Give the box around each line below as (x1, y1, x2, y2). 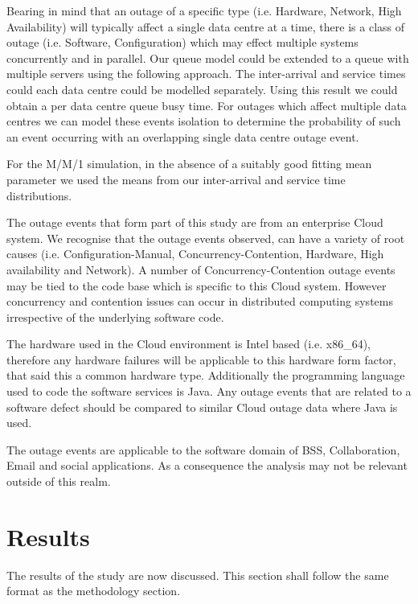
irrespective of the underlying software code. (6, 308, 224, 325)
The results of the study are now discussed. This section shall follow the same (6, 566, 389, 583)
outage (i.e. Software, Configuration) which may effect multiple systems (6, 34, 359, 51)
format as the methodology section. (6, 582, 181, 599)
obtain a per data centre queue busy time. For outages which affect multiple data (6, 97, 407, 113)
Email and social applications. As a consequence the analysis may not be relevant (6, 457, 408, 474)
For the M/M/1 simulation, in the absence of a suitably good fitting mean (6, 155, 372, 172)
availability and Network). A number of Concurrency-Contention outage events (6, 261, 395, 277)
